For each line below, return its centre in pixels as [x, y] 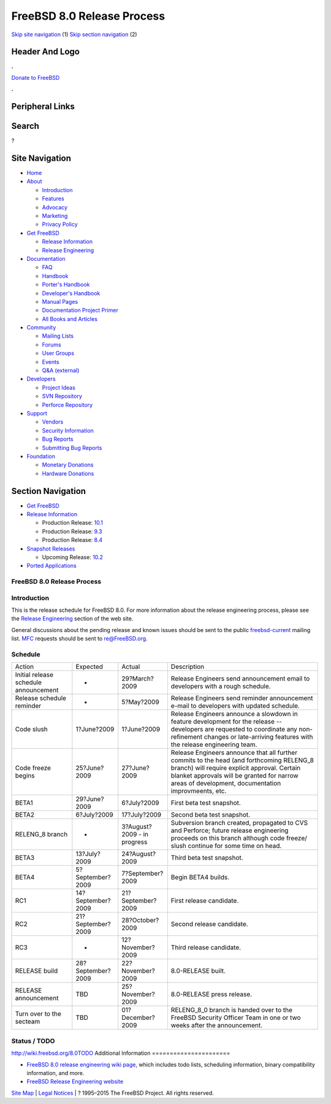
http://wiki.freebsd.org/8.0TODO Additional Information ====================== [121, 1053]
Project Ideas [59, 387]
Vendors [53, 422]
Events [51, 361]
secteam [28, 1022]
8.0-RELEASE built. [198, 971]
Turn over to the [38, 1014]
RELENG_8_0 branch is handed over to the [232, 1010]
